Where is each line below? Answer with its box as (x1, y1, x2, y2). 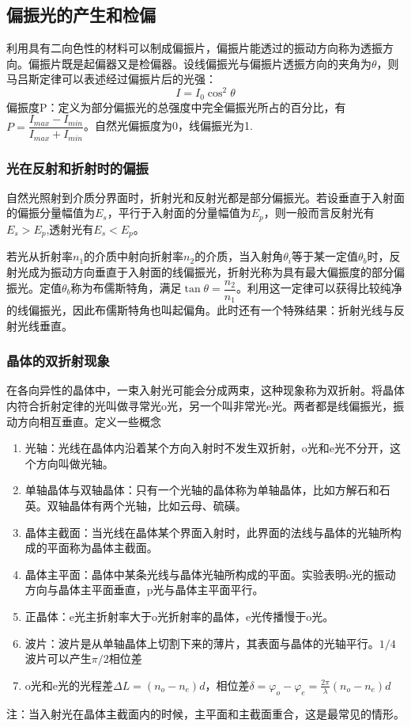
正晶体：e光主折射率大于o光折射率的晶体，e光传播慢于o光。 (25, 607, 334, 624)
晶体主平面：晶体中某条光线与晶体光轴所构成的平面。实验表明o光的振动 (25, 565, 396, 582)
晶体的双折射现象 (6, 351, 110, 371)
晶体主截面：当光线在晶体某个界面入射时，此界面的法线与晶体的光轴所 (25, 523, 390, 540)
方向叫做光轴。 (36, 455, 114, 471)
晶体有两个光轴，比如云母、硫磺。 (69, 497, 247, 514)
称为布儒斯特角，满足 (70, 280, 182, 295)
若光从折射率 (6, 248, 73, 265)
